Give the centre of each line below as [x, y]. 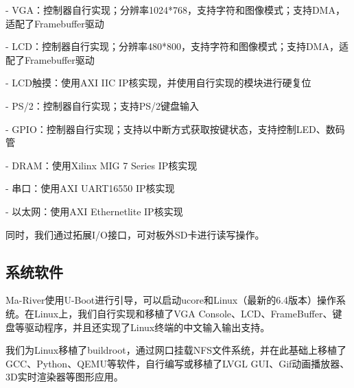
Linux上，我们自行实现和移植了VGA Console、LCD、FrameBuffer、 [183, 313]
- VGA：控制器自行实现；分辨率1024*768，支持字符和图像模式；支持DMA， [175, 10]
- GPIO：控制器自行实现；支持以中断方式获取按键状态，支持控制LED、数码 [175, 129]
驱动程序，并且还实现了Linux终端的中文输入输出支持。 [147, 327]
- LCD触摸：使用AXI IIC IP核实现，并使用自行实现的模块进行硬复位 [158, 83]
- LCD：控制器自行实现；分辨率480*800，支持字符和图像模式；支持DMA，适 [177, 46]
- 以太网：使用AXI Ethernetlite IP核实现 [94, 211]
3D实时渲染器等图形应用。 [64, 377]
